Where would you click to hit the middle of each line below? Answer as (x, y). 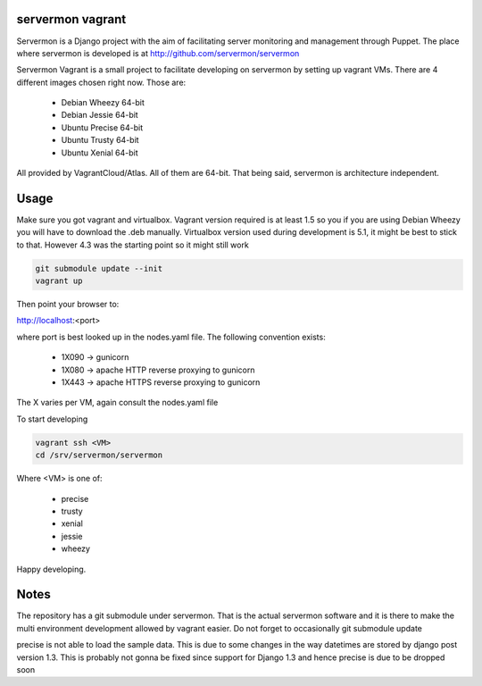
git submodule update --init (99, 268)
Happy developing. (51, 569)
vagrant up (59, 281)
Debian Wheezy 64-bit (103, 103)
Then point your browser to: (68, 305)
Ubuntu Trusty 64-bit (100, 140)
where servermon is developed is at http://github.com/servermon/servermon (158, 53)
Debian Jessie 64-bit (100, 115)
